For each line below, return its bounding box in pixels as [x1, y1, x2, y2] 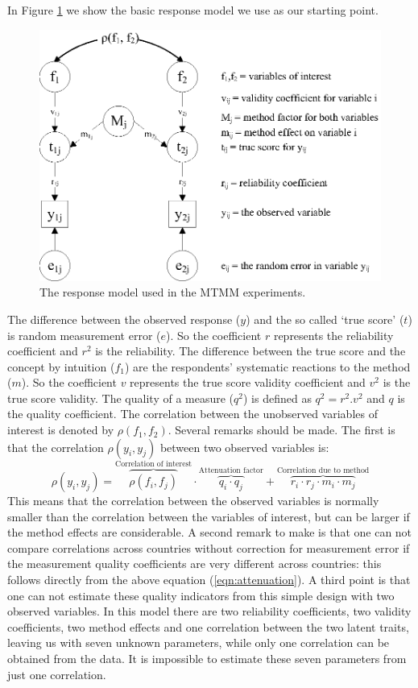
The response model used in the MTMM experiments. [39, 284, 306, 300]
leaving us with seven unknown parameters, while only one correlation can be [7, 634, 390, 651]
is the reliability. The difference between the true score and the [95, 342, 406, 359]
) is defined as [242, 389, 312, 406]
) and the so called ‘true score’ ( [246, 310, 404, 327]
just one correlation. [7, 665, 106, 682]
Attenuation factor [198, 466, 263, 475]
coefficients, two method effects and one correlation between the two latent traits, [7, 618, 409, 635]
